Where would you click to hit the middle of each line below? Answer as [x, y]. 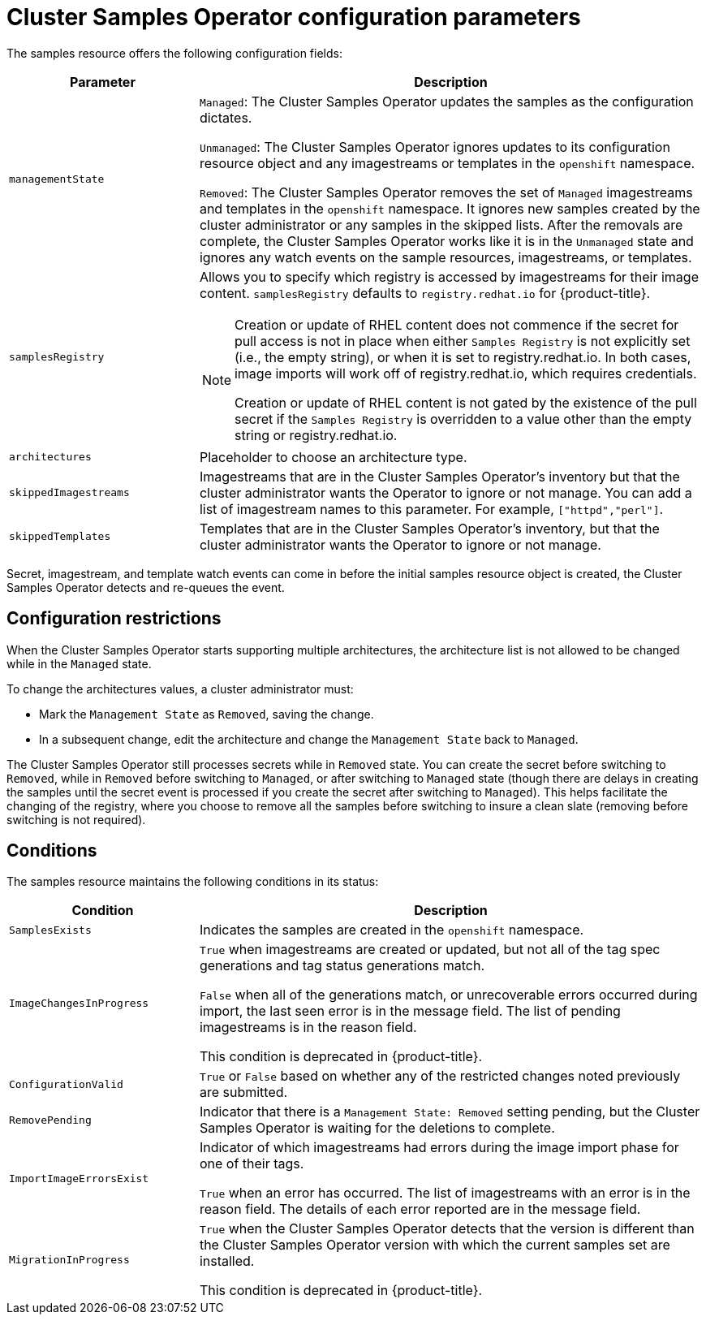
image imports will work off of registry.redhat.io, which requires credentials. [465, 373]
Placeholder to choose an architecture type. [333, 457]
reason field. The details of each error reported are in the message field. [420, 1209]
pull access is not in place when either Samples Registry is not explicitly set [462, 341]
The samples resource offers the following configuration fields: [174, 53]
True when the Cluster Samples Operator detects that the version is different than [447, 1229]
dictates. [226, 117]
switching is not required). [76, 819]
